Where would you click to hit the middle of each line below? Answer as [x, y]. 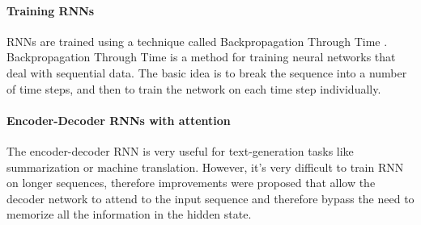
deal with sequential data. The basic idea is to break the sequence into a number [207, 72]
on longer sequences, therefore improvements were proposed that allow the [191, 183]
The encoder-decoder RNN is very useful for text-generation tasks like [180, 150]
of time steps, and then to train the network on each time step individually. [194, 88]
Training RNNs [51, 10]
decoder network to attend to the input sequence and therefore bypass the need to [210, 198]
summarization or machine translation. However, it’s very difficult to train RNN [205, 167]
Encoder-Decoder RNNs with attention [119, 120]
